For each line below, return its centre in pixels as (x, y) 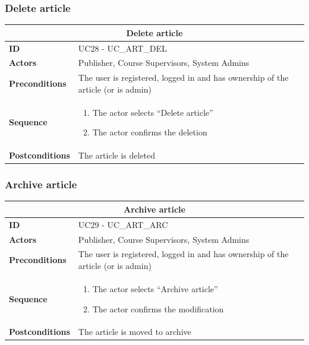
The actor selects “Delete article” (153, 112)
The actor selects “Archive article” (155, 288)
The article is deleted (117, 155)
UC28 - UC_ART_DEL (122, 48)
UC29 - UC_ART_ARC (123, 224)
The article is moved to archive (135, 332)
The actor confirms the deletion (150, 132)
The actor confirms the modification (158, 308)
